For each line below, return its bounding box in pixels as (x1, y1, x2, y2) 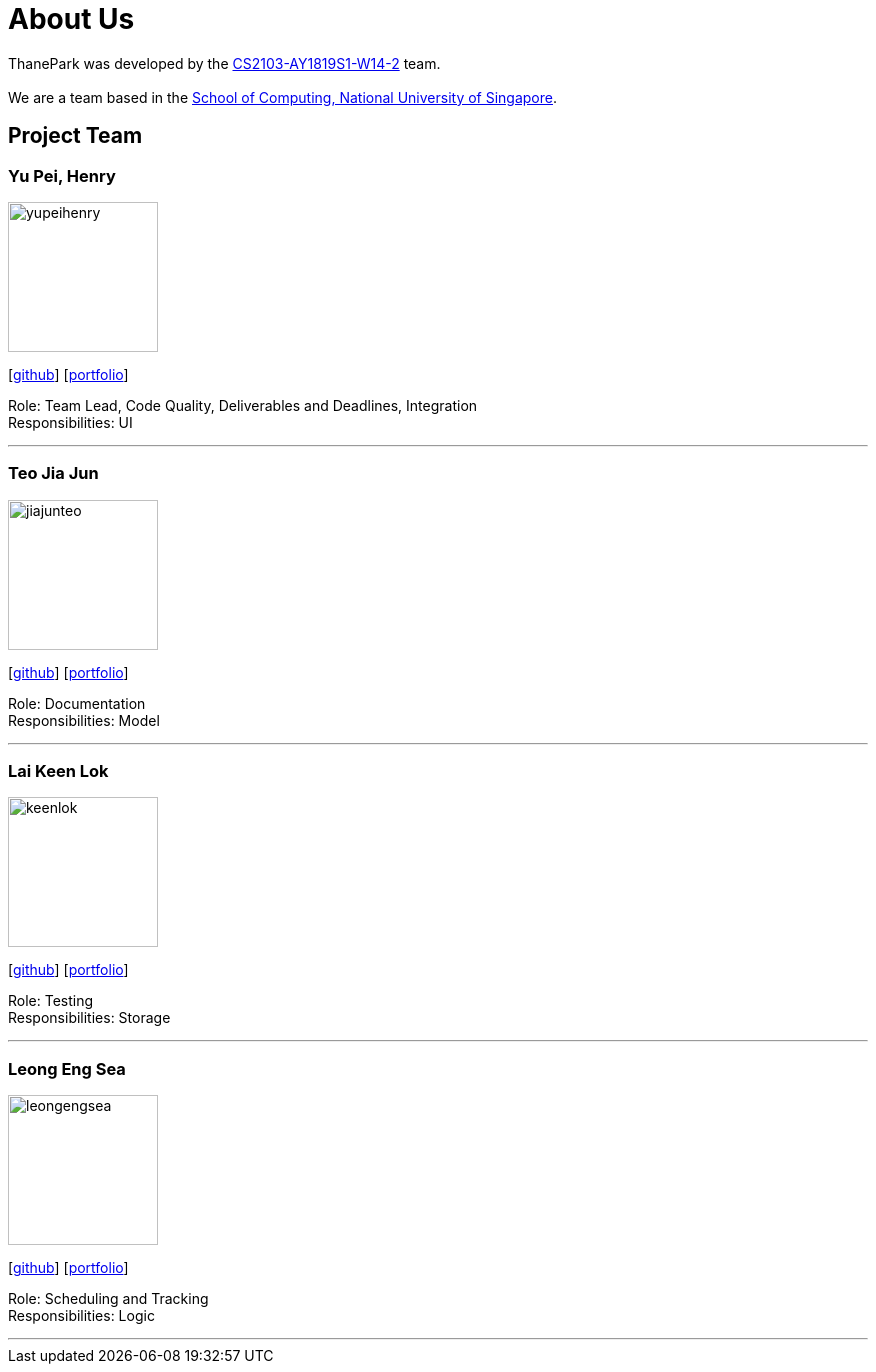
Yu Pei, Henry (8, 165, 116, 186)
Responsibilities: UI (8, 413, 133, 431)
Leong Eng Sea (8, 1058, 126, 1079)
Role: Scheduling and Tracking (8, 1290, 209, 1308)
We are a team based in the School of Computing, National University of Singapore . (8, 88, 558, 106)
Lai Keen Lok (8, 761, 109, 782)
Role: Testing (8, 992, 94, 1010)
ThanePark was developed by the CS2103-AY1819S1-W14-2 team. (8, 54, 441, 72)
